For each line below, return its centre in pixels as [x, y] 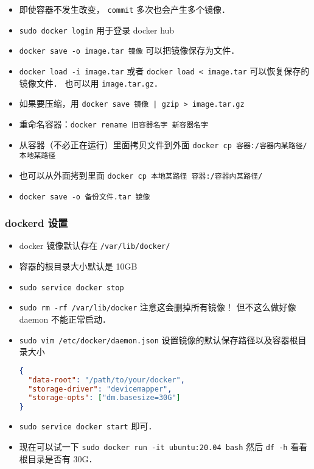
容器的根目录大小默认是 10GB [78, 266]
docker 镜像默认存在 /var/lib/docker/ [95, 245]
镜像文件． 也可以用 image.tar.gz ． [91, 83]
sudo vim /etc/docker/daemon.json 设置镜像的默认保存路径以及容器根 [159, 339]
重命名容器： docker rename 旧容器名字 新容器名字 [114, 124]
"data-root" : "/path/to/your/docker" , [106, 380]
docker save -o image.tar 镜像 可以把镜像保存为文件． [129, 50]
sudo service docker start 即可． [88, 426]
